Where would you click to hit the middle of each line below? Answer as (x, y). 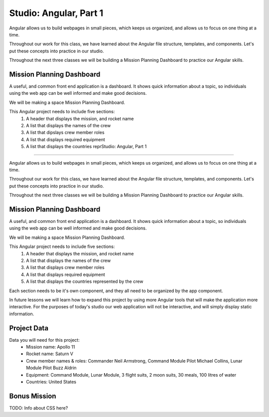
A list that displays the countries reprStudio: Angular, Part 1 (86, 147)
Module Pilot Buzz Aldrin (51, 368)
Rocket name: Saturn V (50, 354)
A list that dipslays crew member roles (65, 133)
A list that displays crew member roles (65, 267)
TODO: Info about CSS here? (39, 408)
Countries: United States (51, 382)
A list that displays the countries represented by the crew (85, 281)
